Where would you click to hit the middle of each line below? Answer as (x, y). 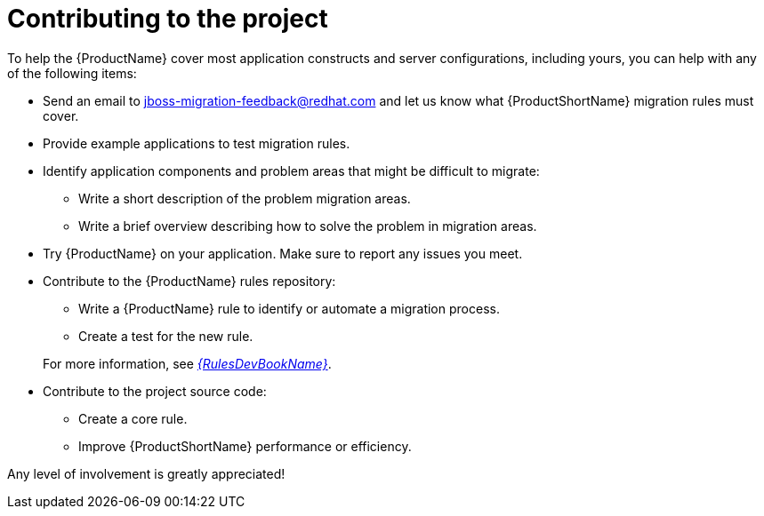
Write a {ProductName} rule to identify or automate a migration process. (289, 308)
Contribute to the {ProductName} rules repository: (189, 281)
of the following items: (72, 73)
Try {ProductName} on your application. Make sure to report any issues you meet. (283, 253)
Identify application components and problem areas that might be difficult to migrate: (291, 171)
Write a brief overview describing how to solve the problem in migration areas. (308, 226)
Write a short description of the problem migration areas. (245, 198)
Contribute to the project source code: (155, 391)
